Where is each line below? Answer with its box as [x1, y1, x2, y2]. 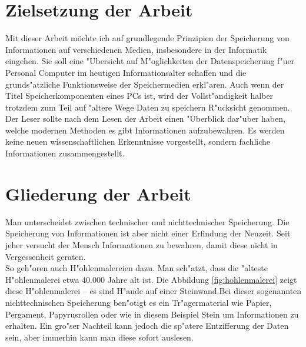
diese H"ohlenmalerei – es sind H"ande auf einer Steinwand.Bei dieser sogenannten [5, 285, 302, 297]
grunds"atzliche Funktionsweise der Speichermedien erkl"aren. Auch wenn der [5, 78, 284, 90]
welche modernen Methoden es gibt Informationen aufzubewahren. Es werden [5, 124, 285, 136]
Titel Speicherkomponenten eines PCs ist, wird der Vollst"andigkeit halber [5, 89, 274, 102]
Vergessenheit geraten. [5, 250, 86, 262]
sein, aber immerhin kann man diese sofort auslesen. [5, 331, 194, 343]
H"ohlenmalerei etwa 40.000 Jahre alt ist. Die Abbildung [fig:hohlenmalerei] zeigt [5, 273, 297, 285]
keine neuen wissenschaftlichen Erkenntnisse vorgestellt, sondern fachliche [5, 135, 271, 148]
